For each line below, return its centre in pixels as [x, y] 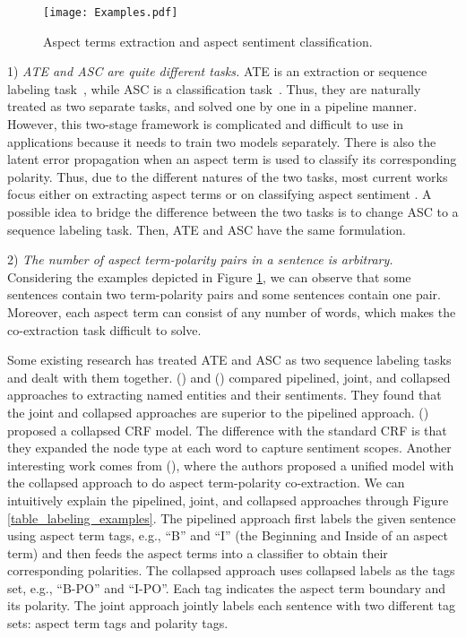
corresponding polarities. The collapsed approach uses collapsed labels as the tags [231, 570]
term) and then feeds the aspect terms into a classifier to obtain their [198, 552]
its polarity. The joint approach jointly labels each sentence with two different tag [232, 605]
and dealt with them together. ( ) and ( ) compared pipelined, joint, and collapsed [229, 377]
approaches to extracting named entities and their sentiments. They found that [224, 395]
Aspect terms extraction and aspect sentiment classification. [208, 41]
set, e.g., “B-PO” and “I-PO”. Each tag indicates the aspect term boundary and [227, 587]
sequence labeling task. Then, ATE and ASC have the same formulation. [207, 229]
